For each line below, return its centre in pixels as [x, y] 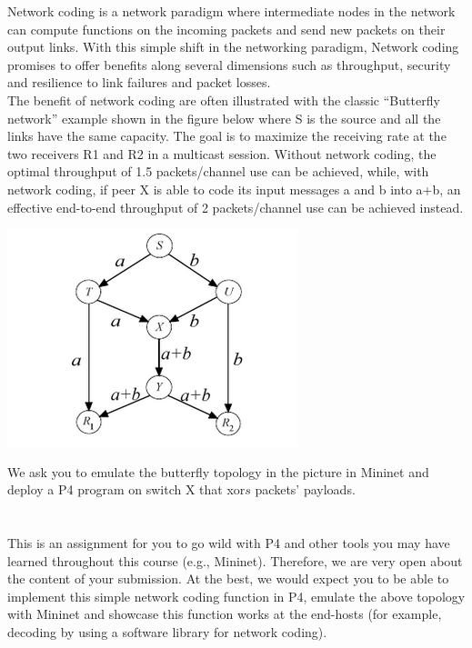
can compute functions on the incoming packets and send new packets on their [226, 29]
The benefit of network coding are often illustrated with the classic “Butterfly [224, 100]
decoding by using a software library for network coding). [167, 632]
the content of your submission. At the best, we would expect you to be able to [228, 578]
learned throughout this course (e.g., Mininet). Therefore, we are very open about [235, 560]
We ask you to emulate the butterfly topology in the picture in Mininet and [218, 471]
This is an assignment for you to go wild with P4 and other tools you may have [229, 543]
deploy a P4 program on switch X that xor [126, 489]
